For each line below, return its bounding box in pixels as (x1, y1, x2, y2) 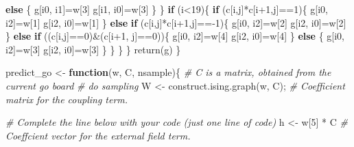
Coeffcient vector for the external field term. (5, 128, 191, 142)
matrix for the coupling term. (5, 92, 128, 106)
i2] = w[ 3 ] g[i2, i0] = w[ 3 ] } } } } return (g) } (5, 42, 181, 56)
